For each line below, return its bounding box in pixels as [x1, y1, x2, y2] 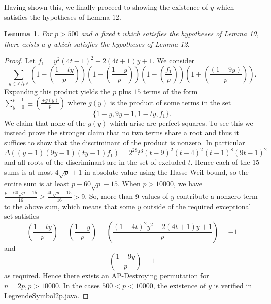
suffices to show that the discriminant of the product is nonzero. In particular [4, 137, 245, 148]
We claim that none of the [4, 117, 86, 128]
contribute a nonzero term [176, 191, 258, 201]
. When [117, 178, 141, 188]
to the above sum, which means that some [4, 201, 135, 211]
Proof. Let [4, 55, 36, 66]
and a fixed [81, 28, 115, 39]
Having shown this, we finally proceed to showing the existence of [4, 2, 208, 12]
